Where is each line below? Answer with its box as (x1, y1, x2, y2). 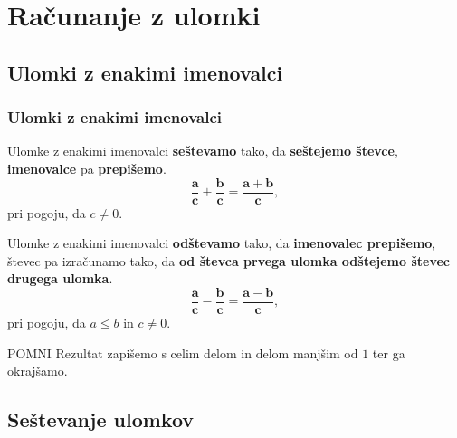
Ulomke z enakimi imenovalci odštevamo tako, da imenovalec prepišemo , (7, 233, 436, 252)
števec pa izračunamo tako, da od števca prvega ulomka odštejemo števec (7, 251, 450, 270)
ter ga (372, 343, 405, 362)
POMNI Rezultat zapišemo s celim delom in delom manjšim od (7, 343, 358, 362)
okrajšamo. (7, 361, 68, 380)
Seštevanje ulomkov (7, 405, 195, 433)
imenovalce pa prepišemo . (7, 158, 167, 177)
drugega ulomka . (7, 269, 113, 288)
